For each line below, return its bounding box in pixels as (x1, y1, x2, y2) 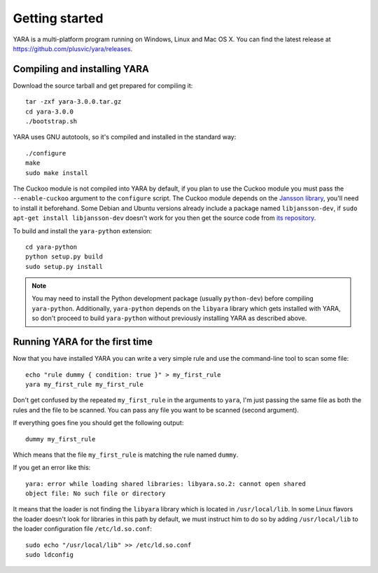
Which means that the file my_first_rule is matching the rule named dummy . (13, 450, 239, 459)
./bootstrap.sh (25, 118, 78, 125)
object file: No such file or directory (25, 490, 166, 497)
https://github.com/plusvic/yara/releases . (13, 44, 133, 53)
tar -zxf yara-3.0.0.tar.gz (25, 98, 122, 106)
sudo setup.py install (25, 263, 104, 270)
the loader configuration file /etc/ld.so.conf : (13, 525, 153, 533)
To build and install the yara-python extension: (13, 226, 153, 235)
